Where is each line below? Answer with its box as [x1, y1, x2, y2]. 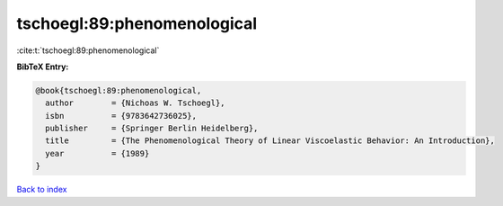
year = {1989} [45, 148, 150, 158]
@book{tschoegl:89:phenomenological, [35, 85, 202, 95]
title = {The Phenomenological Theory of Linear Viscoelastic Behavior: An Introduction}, [45, 136, 496, 146]
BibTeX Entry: [16, 61, 69, 72]
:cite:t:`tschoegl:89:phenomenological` [16, 45, 160, 56]
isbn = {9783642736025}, [45, 111, 198, 121]
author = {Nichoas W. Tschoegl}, [45, 98, 225, 108]
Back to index [16, 184, 67, 195]
